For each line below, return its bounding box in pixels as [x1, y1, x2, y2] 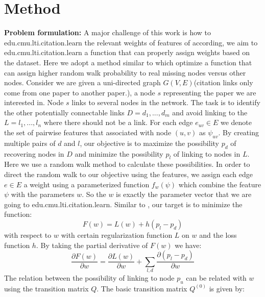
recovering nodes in [4, 148, 64, 159]
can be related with [186, 272, 247, 283]
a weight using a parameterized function [23, 179, 150, 189]
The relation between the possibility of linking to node [4, 272, 175, 283]
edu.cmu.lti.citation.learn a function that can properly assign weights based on [4, 47, 250, 58]
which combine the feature [178, 179, 261, 189]
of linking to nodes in [173, 148, 240, 159]
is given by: [209, 283, 245, 293]
